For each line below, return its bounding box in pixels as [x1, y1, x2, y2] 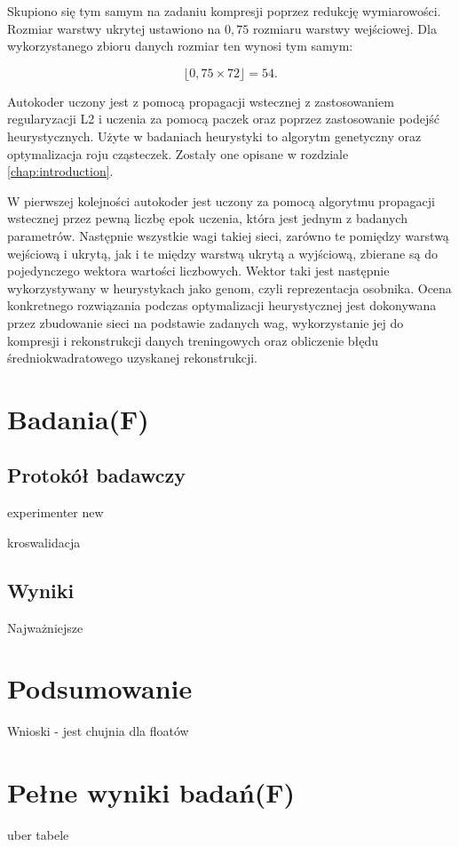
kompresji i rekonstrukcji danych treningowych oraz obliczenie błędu [7, 331, 379, 349]
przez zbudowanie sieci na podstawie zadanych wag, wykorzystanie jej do [7, 313, 404, 332]
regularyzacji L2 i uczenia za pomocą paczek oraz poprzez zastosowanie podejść [7, 109, 440, 128]
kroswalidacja [7, 532, 81, 551]
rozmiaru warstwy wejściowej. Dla [252, 19, 437, 37]
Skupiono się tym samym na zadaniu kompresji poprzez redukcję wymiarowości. [7, 2, 441, 20]
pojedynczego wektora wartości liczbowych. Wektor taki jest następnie [7, 261, 390, 280]
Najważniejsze [7, 618, 83, 636]
